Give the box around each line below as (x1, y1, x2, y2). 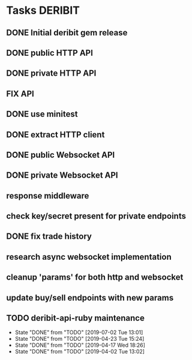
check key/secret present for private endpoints (6, 211, 186, 221)
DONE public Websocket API (6, 149, 115, 160)
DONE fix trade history (6, 232, 92, 242)
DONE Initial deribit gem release (6, 28, 128, 38)
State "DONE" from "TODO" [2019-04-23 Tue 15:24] (14, 335, 145, 343)
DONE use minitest (6, 109, 78, 119)
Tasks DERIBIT (6, 4, 80, 17)
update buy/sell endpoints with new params (6, 292, 174, 303)
